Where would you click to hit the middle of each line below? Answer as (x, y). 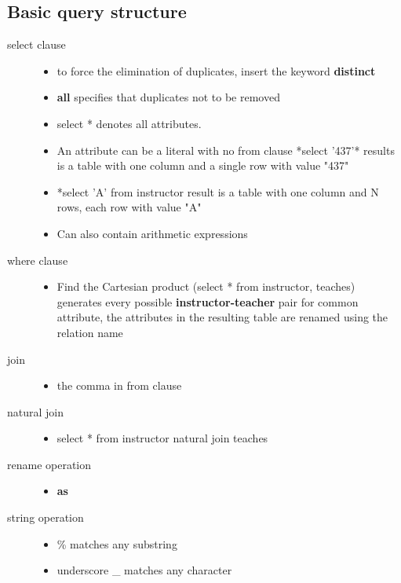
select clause (36, 44)
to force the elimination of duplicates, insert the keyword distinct (216, 70)
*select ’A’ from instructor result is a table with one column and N (218, 191)
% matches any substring (117, 543)
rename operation (49, 464)
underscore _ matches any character (144, 570)
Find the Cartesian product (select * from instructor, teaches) (206, 286)
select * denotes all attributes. (129, 123)
